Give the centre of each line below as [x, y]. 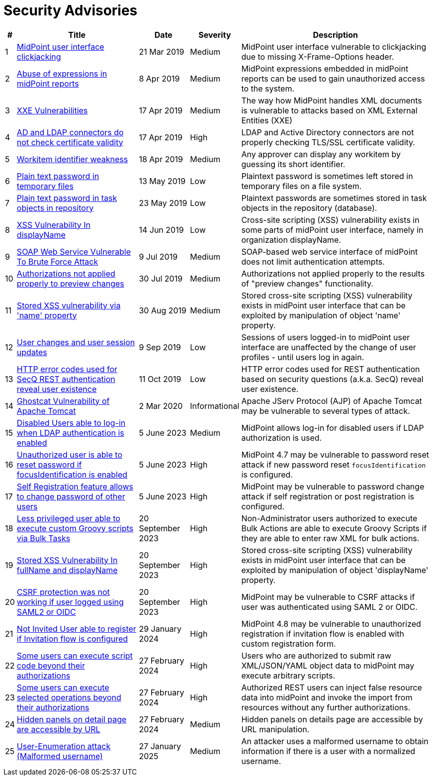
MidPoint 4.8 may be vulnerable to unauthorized [331, 624]
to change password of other [71, 496]
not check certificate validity [70, 142]
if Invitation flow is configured [72, 638]
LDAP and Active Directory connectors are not [328, 132]
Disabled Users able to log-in [71, 423]
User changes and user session [76, 342]
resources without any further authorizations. [326, 707]
